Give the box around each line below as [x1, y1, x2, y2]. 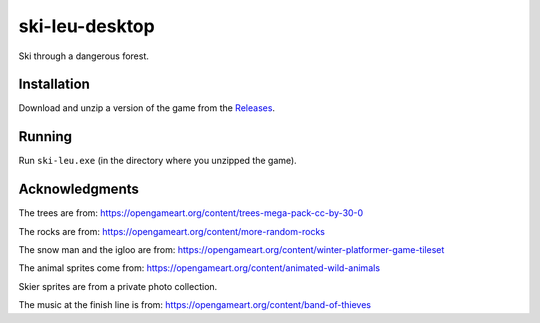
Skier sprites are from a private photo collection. [18, 280, 218, 292]
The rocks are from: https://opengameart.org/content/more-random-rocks [18, 225, 325, 237]
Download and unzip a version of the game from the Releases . [18, 102, 275, 114]
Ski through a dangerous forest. [18, 50, 150, 62]
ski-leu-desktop [18, 15, 155, 37]
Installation [18, 76, 90, 93]
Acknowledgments [18, 181, 140, 198]
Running [18, 128, 73, 145]
